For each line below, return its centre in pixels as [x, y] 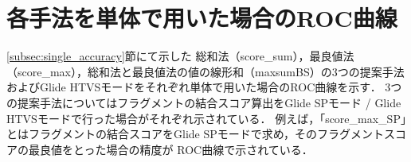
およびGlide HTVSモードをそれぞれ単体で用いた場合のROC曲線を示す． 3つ [204, 87]
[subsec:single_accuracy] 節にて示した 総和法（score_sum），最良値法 [180, 56]
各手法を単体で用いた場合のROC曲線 [202, 18]
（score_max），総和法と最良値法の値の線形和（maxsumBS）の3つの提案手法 [205, 71]
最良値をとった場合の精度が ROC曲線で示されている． [170, 149]
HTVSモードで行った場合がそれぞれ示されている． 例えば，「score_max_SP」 [206, 118]
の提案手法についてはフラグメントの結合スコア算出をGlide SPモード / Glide [204, 102]
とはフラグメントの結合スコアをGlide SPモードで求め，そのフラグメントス [201, 134]
